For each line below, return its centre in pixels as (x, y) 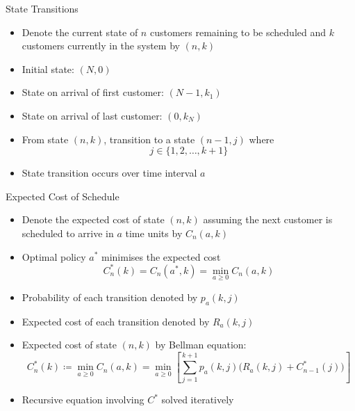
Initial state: (48, 68)
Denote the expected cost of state (93, 219)
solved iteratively (198, 400)
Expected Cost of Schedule (63, 196)
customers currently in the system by (101, 46)
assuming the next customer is (268, 219)
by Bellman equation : (201, 345)
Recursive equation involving (83, 400)
